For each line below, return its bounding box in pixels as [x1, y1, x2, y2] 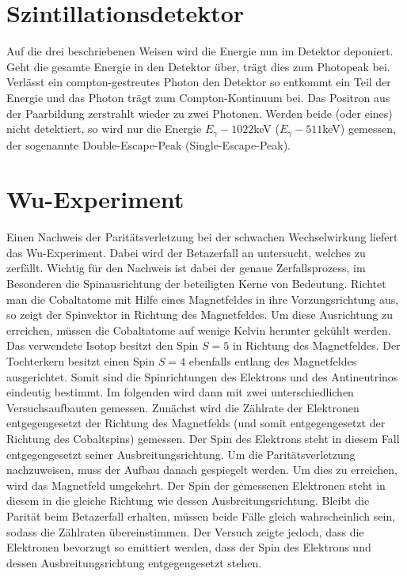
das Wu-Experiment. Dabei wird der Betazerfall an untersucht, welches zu [6, 244, 366, 260]
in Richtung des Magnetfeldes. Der [232, 337, 401, 354]
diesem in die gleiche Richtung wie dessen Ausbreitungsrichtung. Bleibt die [6, 492, 370, 509]
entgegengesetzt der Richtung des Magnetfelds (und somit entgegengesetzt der [6, 415, 386, 431]
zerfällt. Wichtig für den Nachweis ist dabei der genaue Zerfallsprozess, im [6, 260, 366, 276]
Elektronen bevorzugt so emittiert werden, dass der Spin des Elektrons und [6, 539, 371, 555]
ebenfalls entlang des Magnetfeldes [188, 353, 357, 369]
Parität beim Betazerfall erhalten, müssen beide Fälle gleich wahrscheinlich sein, [6, 507, 396, 524]
